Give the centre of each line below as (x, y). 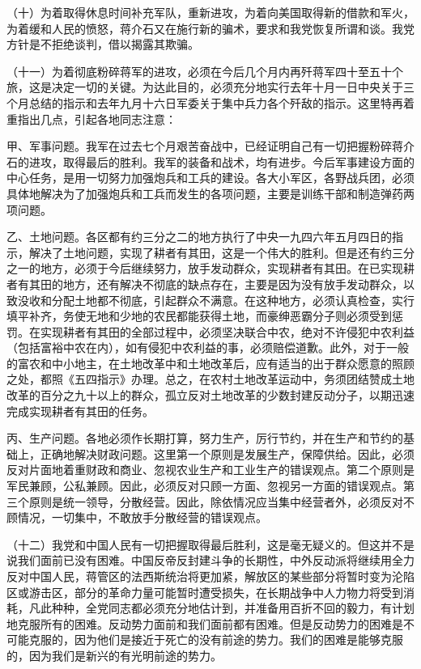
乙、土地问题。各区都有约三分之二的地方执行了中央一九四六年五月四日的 (199, 237)
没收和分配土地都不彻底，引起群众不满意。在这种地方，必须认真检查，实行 (216, 300)
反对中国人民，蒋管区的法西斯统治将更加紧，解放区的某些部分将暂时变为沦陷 (210, 576)
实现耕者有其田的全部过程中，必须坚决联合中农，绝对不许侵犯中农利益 (227, 331)
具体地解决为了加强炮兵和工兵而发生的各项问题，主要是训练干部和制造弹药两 (210, 193)
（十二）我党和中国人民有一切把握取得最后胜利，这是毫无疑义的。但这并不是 (210, 544)
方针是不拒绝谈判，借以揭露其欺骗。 (103, 44)
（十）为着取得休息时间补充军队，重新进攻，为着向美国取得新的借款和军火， (210, 12)
